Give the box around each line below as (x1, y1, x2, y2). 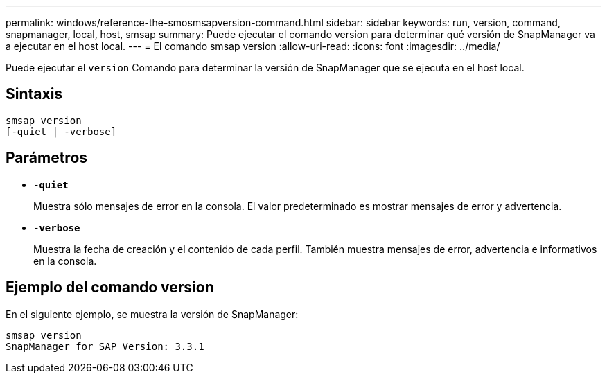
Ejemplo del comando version (6, 279, 214, 297)
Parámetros (6, 149, 88, 167)
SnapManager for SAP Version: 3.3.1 (6, 340, 204, 352)
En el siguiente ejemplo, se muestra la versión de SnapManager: (6, 308, 299, 320)
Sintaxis (6, 85, 63, 103)
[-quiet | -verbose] (6, 125, 117, 137)
